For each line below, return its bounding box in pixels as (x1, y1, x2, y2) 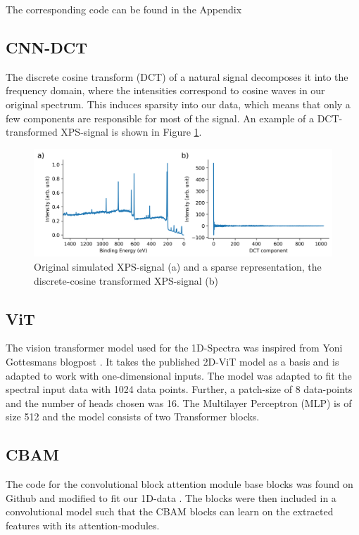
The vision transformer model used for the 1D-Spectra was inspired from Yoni (6, 340, 343, 355)
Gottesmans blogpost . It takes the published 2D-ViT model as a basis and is (6, 354, 339, 368)
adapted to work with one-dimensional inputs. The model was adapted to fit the (6, 368, 352, 382)
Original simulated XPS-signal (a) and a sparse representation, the (34, 259, 322, 273)
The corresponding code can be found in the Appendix (6, 2, 242, 16)
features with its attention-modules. (6, 517, 160, 532)
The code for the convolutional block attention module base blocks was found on (6, 477, 353, 491)
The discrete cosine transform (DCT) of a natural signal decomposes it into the (6, 69, 348, 84)
